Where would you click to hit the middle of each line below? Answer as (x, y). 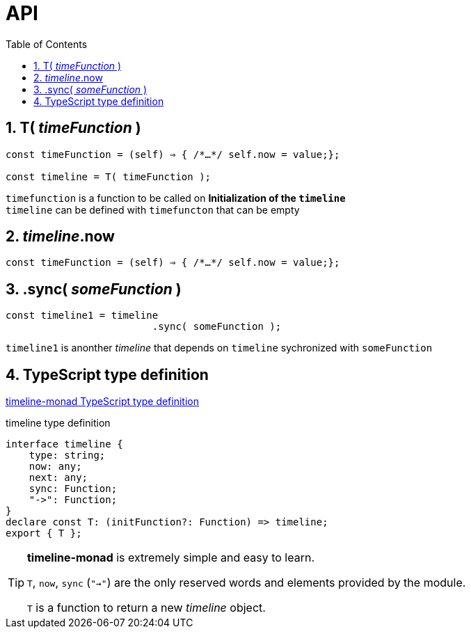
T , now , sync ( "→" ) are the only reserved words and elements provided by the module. (247, 583)
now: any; (55, 467)
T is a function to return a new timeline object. (146, 608)
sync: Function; (73, 489)
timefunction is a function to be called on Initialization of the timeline (176, 198)
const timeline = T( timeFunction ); (109, 176)
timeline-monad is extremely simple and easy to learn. (171, 558)
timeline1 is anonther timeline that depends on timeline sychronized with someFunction (219, 348)
